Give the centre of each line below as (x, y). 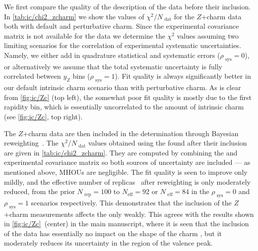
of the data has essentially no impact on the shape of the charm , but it (113, 233)
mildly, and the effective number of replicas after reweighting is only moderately (127, 181)
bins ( (81, 76)
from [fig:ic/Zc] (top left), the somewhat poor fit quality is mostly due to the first (128, 97)
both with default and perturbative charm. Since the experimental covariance (122, 26)
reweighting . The (31, 143)
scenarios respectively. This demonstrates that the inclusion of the (131, 202)
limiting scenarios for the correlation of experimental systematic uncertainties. (123, 45)
